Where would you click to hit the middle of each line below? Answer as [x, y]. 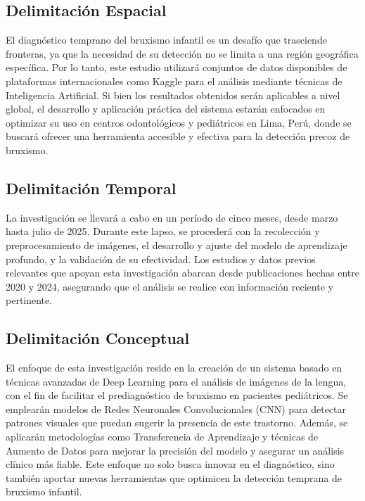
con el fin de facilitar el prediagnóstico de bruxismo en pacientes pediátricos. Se [177, 395]
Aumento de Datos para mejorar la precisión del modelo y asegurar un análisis [175, 450]
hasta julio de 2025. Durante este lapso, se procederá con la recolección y [163, 231]
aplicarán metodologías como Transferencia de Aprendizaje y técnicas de [162, 437]
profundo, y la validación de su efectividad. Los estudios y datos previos [161, 259]
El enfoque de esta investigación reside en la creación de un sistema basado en [174, 368]
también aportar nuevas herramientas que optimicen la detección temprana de [174, 477]
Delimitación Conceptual [98, 338]
